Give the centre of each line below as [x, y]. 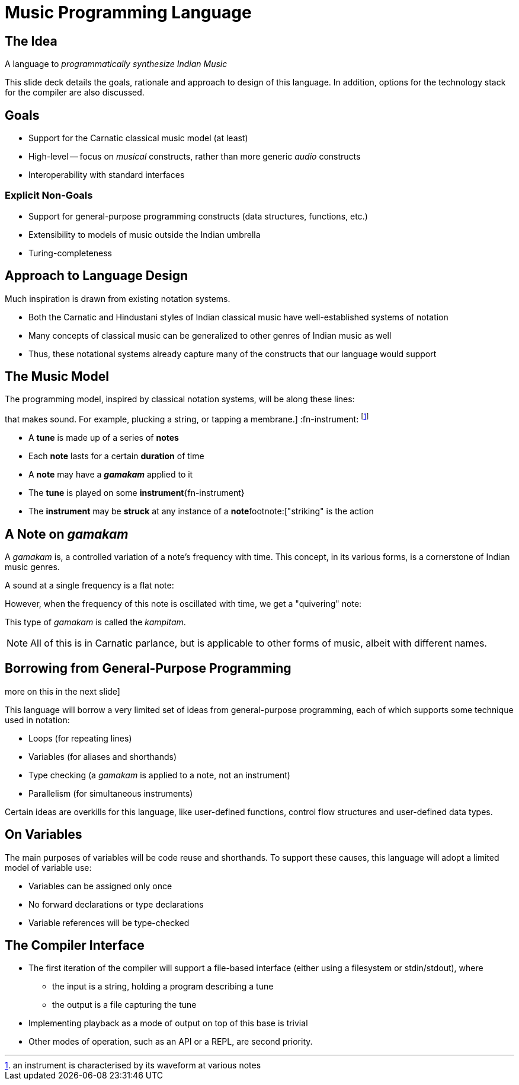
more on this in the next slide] [63, 691]
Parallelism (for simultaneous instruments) [111, 793]
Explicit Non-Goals [49, 195]
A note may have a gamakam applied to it [111, 475]
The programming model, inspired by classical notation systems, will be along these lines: [180, 399]
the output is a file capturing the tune [124, 1005]
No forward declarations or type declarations [116, 904]
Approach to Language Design [97, 276]
